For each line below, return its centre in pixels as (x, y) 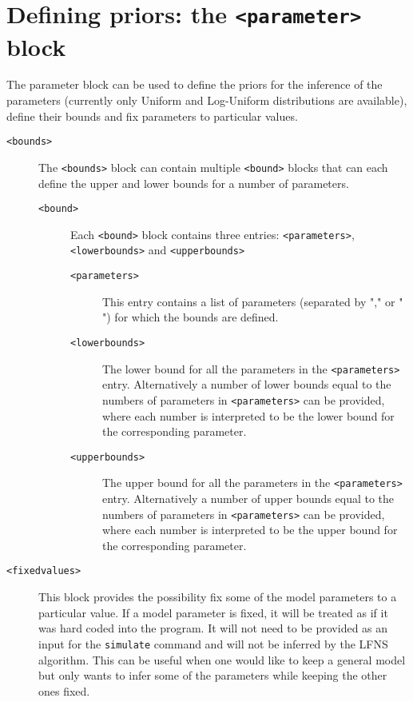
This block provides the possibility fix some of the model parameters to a (218, 597)
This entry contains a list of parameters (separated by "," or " (253, 301)
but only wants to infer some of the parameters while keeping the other (213, 675)
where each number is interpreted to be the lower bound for (248, 415)
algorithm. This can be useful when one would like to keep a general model (222, 659)
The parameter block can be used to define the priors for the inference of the (195, 84)
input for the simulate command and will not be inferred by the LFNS (213, 643)
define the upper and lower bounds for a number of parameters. (194, 183)
